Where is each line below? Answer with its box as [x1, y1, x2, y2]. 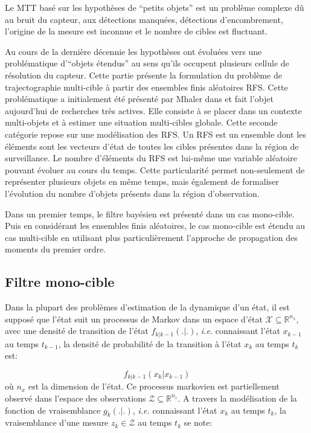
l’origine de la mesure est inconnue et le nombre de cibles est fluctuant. [5, 25, 268, 37]
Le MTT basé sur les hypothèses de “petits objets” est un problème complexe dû [5, 1, 304, 13]
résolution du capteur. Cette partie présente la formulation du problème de [5, 68, 282, 81]
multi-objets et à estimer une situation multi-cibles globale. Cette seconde [5, 116, 278, 129]
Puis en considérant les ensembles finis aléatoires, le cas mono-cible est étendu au [5, 219, 306, 232]
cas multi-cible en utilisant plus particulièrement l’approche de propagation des [5, 231, 298, 243]
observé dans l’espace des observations [5, 391, 146, 404]
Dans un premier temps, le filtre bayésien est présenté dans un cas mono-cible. [5, 207, 295, 220]
